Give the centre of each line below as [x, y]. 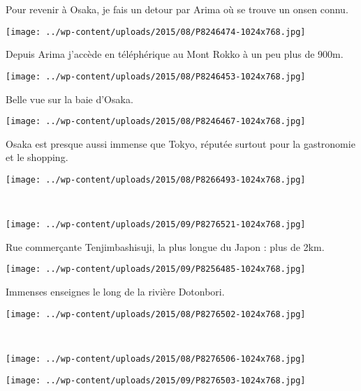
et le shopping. [37, 157]
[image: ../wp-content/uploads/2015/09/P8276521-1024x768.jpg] [156, 225]
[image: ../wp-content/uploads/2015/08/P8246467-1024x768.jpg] [156, 122]
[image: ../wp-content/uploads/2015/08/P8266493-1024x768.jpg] [156, 179]
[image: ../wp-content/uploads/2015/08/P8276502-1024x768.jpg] [156, 314]
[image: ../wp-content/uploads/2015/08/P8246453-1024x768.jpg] [156, 76]
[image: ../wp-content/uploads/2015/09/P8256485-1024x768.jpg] [156, 269]
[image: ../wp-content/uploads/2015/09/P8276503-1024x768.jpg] [156, 380]
